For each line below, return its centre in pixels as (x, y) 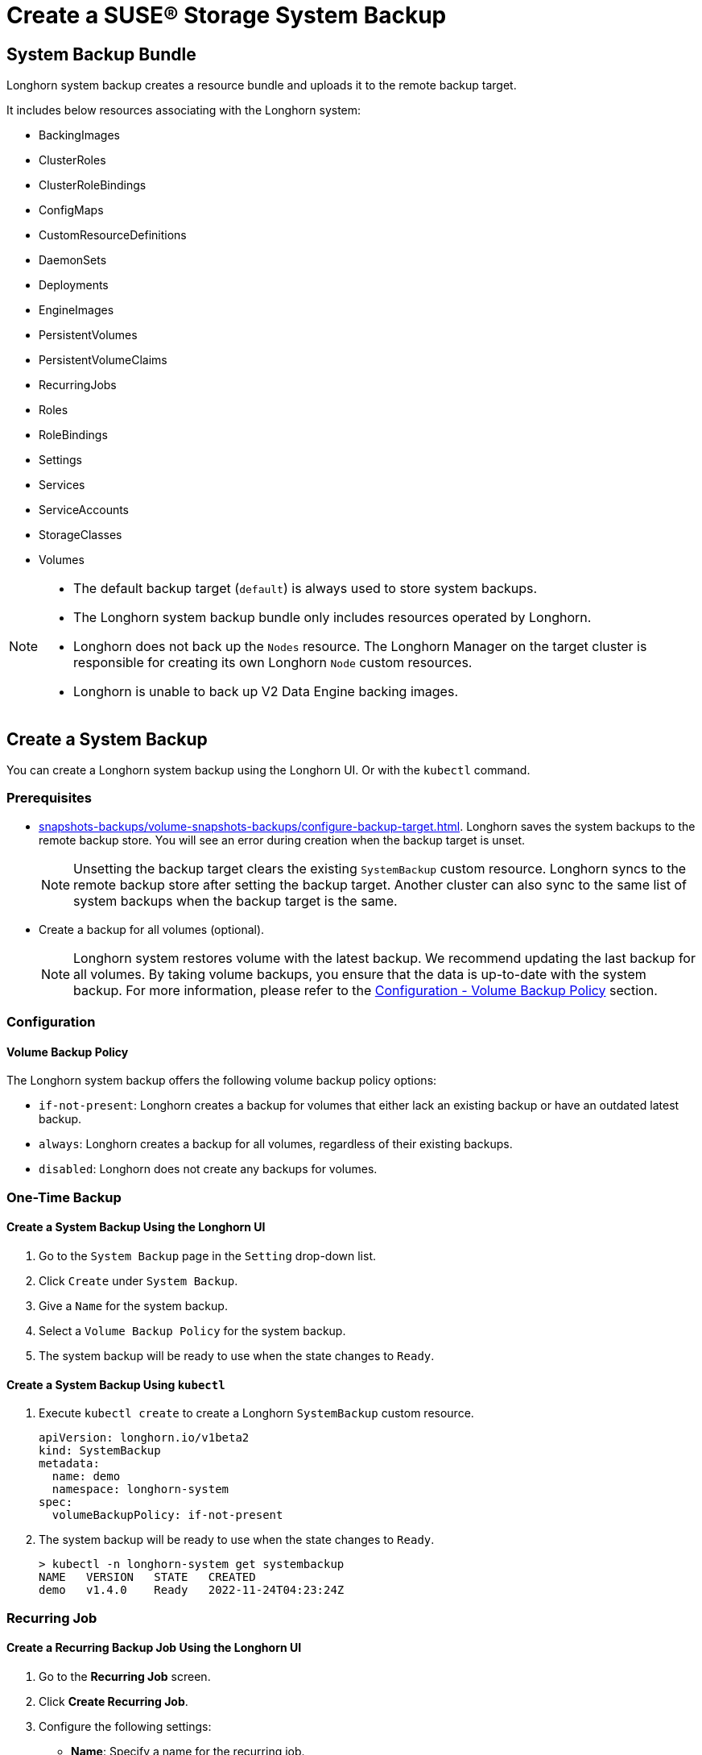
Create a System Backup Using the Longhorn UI (136, 1227)
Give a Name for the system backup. (133, 1305)
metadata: (69, 1464)
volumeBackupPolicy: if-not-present (167, 1515)
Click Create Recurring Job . (114, 1701)
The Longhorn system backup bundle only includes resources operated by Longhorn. (332, 618)
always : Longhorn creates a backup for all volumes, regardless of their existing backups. (276, 1144)
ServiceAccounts (84, 510)
